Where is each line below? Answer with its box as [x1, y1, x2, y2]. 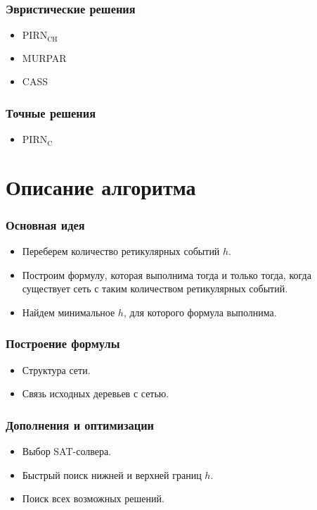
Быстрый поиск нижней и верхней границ [22, 467, 202, 482]
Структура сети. [22, 362, 91, 377]
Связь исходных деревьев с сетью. [22, 386, 169, 401]
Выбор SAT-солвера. [22, 444, 112, 459]
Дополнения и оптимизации [6, 416, 155, 433]
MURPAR [22, 50, 67, 65]
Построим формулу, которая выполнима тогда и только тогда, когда [22, 267, 311, 282]
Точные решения [6, 104, 96, 121]
